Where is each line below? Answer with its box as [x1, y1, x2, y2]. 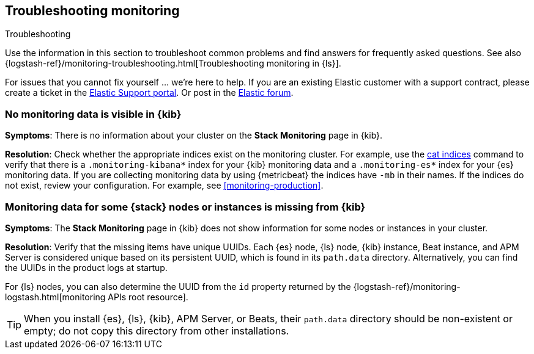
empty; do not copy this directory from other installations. [24, 324, 289, 337]
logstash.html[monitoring [5, 291, 106, 302]
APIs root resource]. [108, 291, 188, 302]
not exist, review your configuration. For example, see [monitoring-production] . [5, 180, 324, 191]
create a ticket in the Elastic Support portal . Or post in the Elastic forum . [5, 87, 294, 98]
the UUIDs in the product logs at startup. [5, 262, 168, 273]
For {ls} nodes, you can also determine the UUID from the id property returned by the [5, 281, 351, 292]
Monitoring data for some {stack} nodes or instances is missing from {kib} [5, 200, 366, 213]
